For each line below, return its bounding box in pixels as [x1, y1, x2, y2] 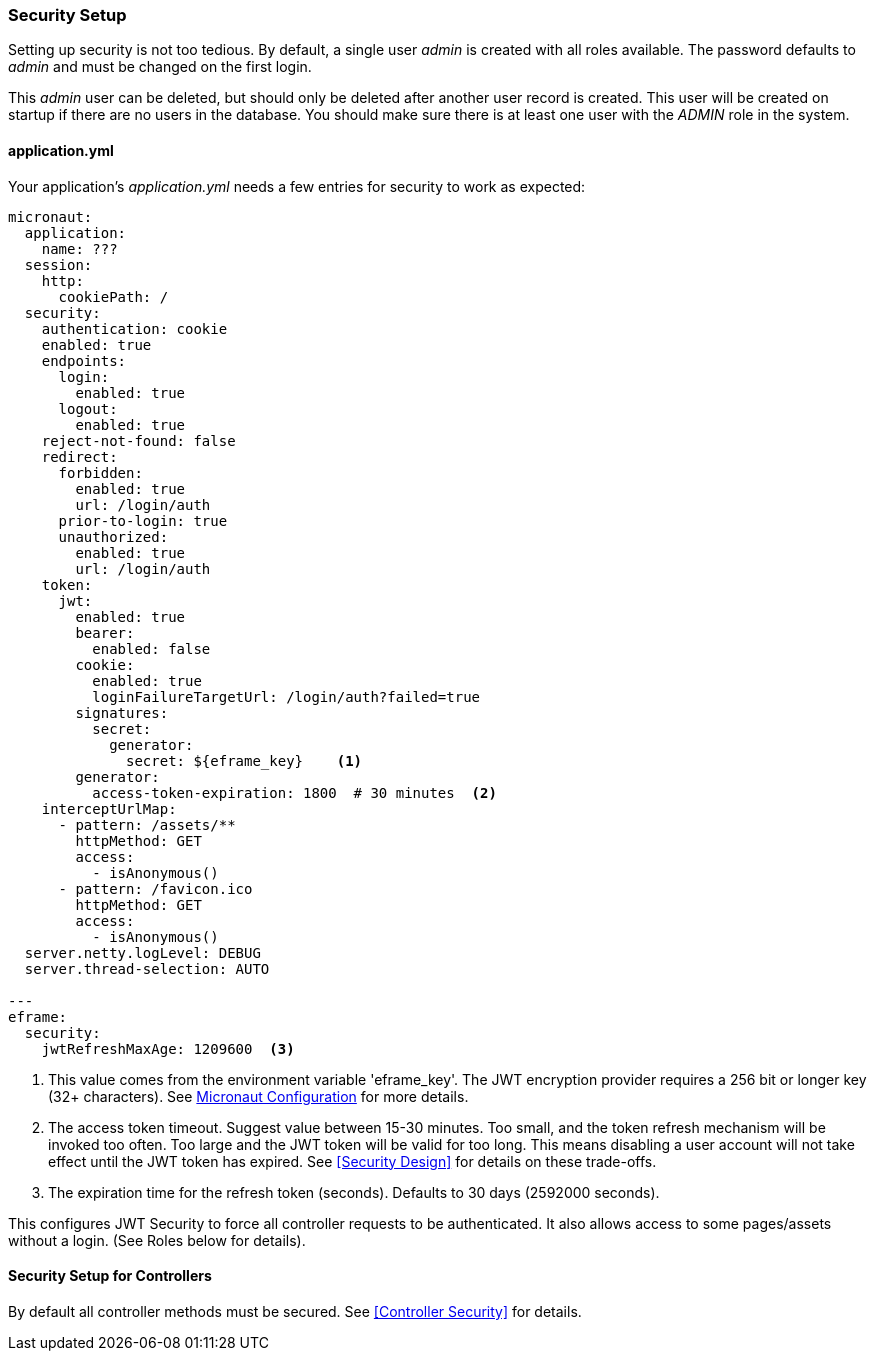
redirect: [41, 448, 118, 465]
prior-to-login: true [58, 512, 228, 529]
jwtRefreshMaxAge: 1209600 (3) [41, 1040, 295, 1057]
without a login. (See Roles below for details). [8, 1231, 306, 1249]
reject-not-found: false [41, 432, 236, 449]
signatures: [75, 704, 169, 721]
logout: [58, 400, 118, 417]
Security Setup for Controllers [8, 1267, 212, 1285]
